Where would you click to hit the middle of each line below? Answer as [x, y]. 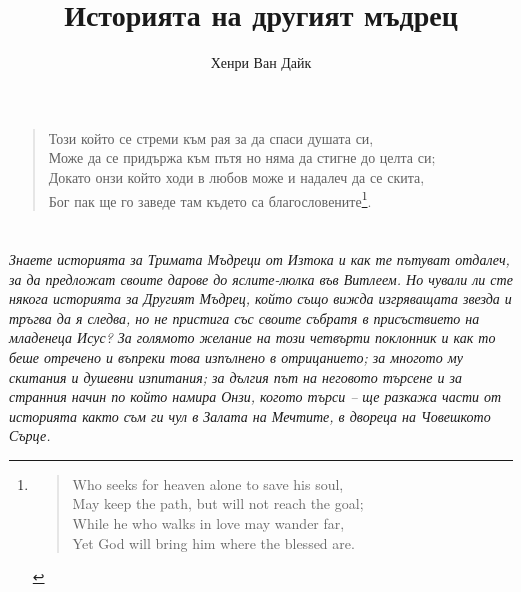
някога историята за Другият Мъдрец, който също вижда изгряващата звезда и [260, 298]
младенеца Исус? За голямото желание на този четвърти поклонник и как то [252, 337]
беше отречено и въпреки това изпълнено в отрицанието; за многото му [236, 356]
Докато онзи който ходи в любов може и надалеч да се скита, [236, 176]
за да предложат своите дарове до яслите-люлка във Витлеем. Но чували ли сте [261, 278]
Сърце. [30, 435]
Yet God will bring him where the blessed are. [213, 542]
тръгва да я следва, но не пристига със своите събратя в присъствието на [244, 317]
